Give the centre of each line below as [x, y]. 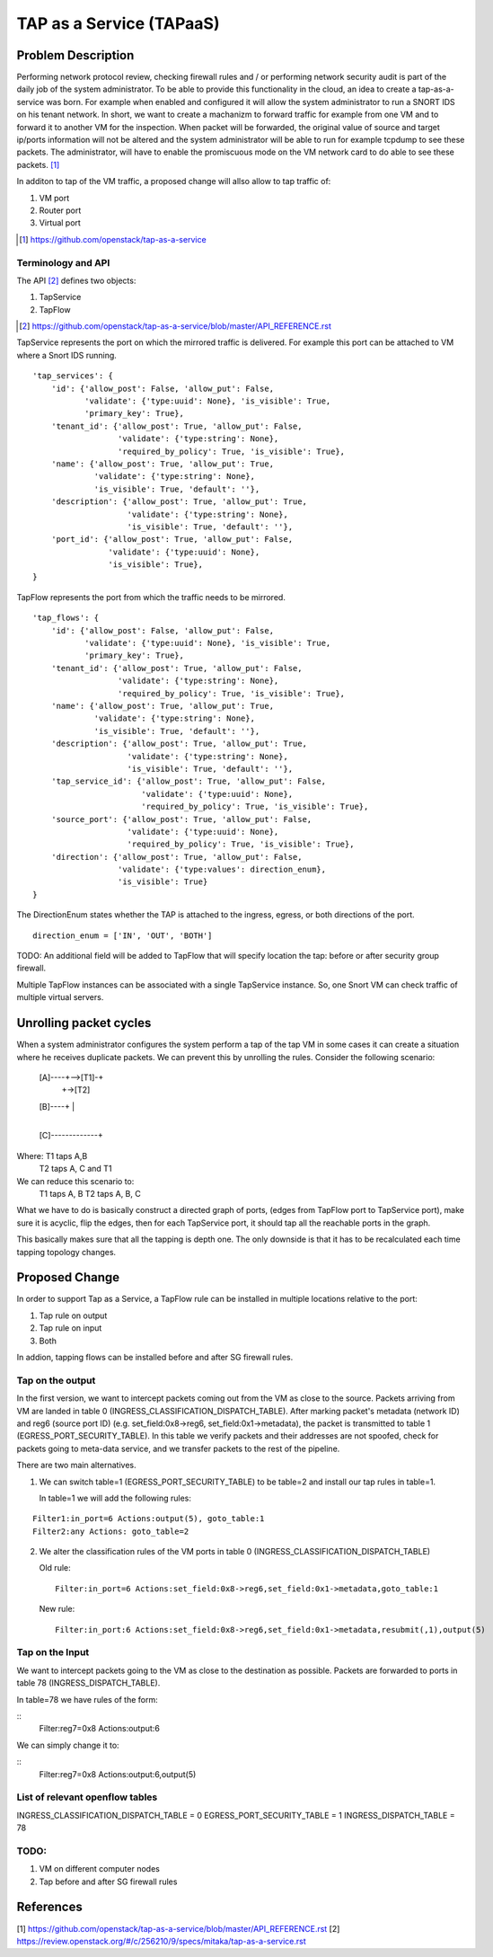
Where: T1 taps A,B [52, 1156]
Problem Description [75, 55]
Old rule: [55, 1568]
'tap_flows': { [66, 618]
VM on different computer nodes [100, 1869]
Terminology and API [63, 262]
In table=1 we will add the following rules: [115, 1498]
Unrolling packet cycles [84, 1023]
